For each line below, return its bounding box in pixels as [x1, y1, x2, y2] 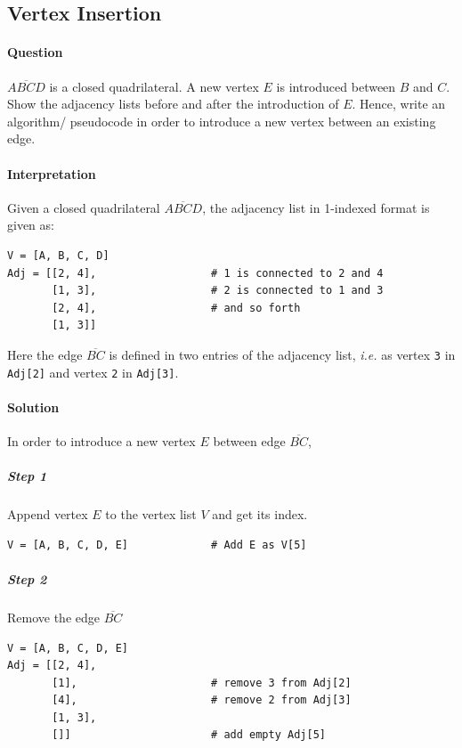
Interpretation [7, 164, 96, 183]
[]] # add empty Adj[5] [52, 728, 326, 742]
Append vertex [7, 505, 88, 524]
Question [7, 43, 63, 61]
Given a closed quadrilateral [7, 198, 160, 216]
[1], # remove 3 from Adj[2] [52, 676, 352, 689]
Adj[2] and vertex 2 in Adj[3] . [7, 362, 179, 381]
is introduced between [276, 77, 396, 95]
